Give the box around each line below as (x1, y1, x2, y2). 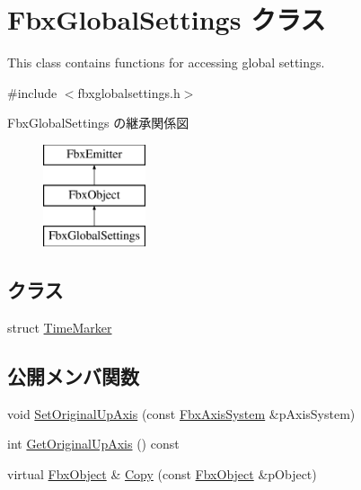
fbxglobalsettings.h (77, 83, 180, 102)
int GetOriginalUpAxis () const (7, 434, 180, 453)
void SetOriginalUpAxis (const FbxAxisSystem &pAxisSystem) (7, 404, 356, 423)
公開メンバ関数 (7, 362, 139, 390)
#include (7, 83, 57, 102)
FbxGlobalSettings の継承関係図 (7, 113, 189, 132)
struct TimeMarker (7, 318, 112, 337)
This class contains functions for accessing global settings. (7, 53, 325, 72)
